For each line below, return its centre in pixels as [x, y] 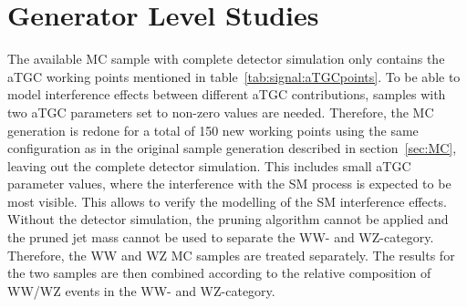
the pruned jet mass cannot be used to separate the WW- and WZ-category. [221, 237]
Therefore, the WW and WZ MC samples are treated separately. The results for [231, 255]
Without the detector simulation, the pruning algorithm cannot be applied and [228, 219]
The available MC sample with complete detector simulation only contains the [226, 59]
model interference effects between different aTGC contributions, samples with [227, 94]
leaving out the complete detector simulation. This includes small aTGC [209, 165]
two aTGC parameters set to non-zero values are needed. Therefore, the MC [221, 112]
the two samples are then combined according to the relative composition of [219, 273]
